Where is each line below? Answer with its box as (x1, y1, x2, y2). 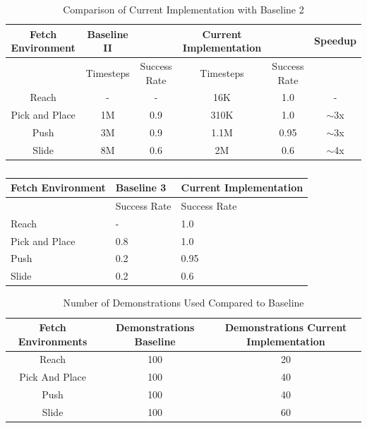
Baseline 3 (115, 180, 167, 195)
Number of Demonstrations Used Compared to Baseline (63, 295, 304, 310)
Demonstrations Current (224, 320, 347, 334)
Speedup (314, 33, 356, 48)
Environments (18, 333, 88, 348)
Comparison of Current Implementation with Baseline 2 (63, 2, 304, 16)
